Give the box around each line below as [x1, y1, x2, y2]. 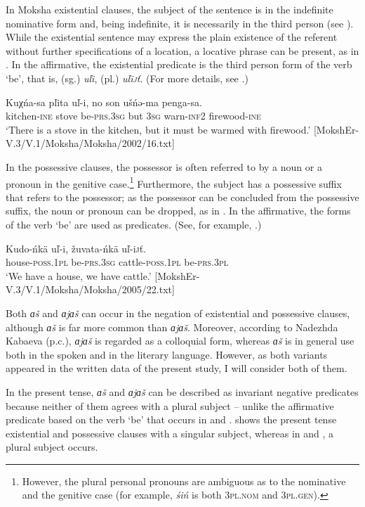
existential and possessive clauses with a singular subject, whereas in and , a [6, 425, 334, 440]
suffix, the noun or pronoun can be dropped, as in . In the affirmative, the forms [6, 203, 351, 218]
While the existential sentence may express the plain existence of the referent [6, 30, 338, 44]
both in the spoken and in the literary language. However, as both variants [6, 347, 328, 361]
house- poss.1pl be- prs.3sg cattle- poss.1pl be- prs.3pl [6, 255, 229, 269]
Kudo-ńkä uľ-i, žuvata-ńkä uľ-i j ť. [6, 240, 147, 255]
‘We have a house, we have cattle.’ [6, 268, 152, 283]
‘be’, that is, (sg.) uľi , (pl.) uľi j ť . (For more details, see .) [6, 70, 248, 85]
